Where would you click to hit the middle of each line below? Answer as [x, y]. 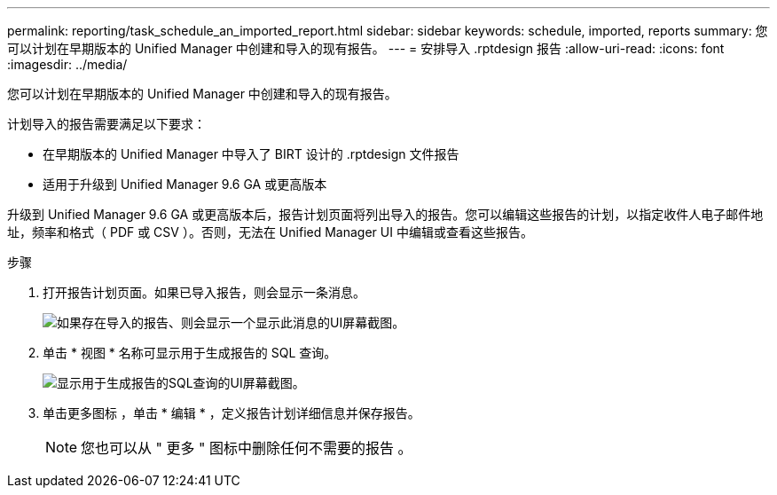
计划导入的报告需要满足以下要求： [106, 124]
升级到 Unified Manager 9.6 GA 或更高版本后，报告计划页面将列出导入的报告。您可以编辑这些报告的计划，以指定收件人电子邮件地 [385, 214]
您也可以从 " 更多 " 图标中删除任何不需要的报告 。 [247, 448]
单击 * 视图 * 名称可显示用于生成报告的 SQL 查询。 [190, 353]
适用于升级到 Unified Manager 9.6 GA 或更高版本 [185, 184]
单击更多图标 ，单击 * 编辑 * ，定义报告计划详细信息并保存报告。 [232, 413]
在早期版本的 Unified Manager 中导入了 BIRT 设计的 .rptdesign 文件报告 [251, 154]
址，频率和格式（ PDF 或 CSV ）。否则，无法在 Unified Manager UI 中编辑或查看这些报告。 [270, 232]
